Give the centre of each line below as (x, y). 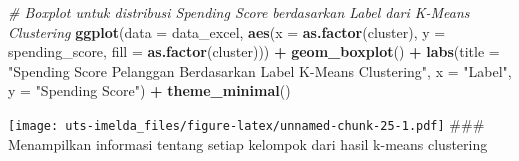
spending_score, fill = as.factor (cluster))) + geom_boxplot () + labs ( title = (254, 51)
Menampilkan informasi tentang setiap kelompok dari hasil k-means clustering (248, 143)
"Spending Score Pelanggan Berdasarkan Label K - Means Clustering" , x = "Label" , (260, 70)
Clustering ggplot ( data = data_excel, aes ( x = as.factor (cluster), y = (227, 31)
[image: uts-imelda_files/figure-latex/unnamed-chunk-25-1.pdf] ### (246, 123)
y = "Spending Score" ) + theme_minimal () (149, 90)
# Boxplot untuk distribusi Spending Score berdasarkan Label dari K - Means (239, 12)
